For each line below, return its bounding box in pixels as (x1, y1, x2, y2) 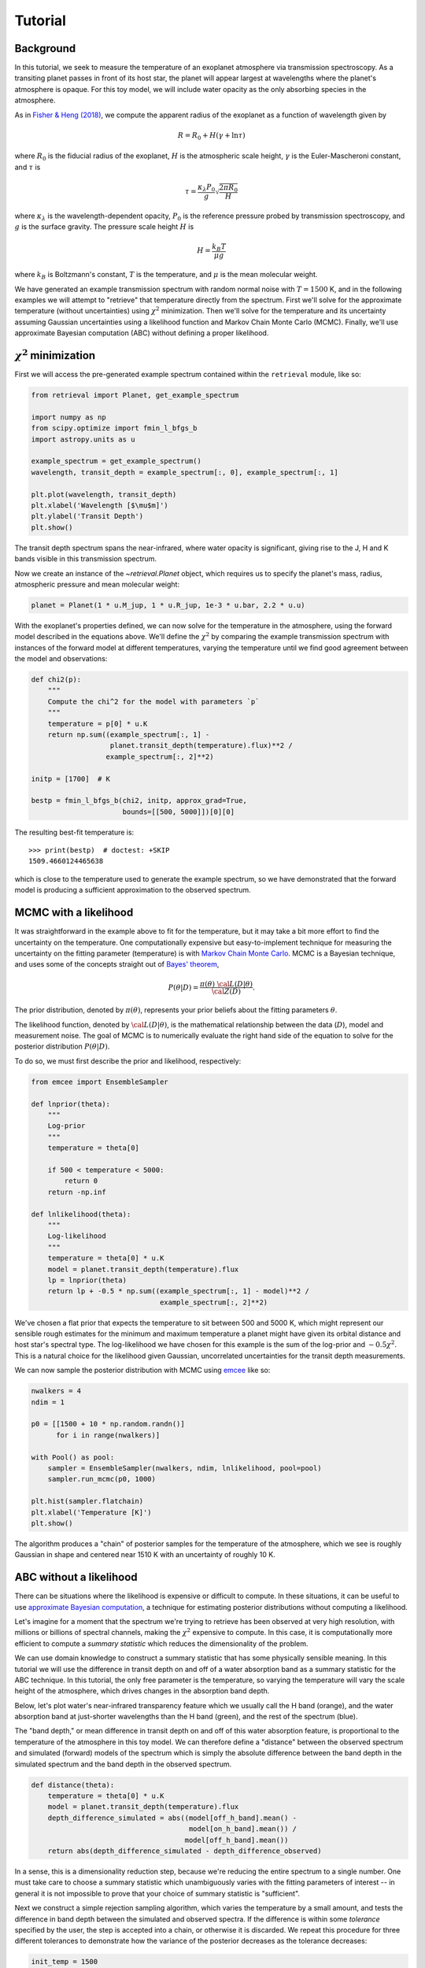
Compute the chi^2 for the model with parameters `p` (47, 697, 260, 706)
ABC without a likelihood (14, 1570, 138, 1584)
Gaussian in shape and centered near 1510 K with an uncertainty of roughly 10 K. (14, 1550, 275, 1559)
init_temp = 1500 (31, 1957, 98, 1966)
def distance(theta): (31, 1780, 115, 1789)
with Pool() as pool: (31, 1452, 115, 1462)
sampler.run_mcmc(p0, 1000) (47, 1474, 157, 1484)
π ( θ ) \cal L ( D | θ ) (199, 979, 253, 988)
